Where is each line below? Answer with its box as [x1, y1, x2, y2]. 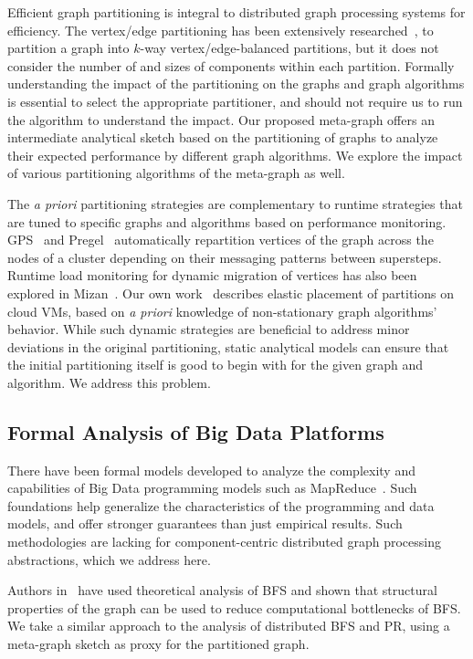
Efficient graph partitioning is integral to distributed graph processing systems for [7, 3, 466, 21]
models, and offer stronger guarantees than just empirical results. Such [7, 514, 403, 533]
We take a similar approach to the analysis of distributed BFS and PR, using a [7, 616, 450, 635]
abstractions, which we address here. [7, 549, 211, 569]
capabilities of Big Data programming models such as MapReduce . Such [7, 478, 417, 497]
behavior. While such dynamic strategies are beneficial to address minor [7, 319, 410, 339]
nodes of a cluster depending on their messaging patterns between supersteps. [7, 247, 442, 267]
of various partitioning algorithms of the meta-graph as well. [7, 163, 345, 183]
